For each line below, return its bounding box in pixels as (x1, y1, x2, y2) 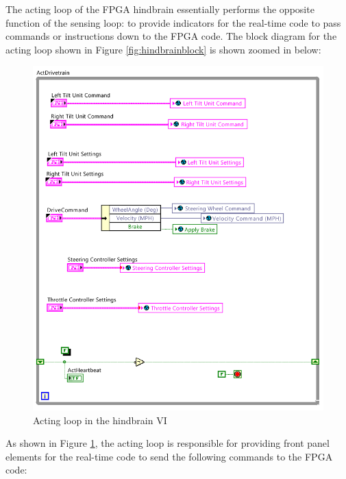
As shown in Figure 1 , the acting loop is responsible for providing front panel (5, 436, 330, 450)
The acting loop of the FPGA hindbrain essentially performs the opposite (5, 2, 314, 16)
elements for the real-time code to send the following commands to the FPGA (5, 449, 333, 463)
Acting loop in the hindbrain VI (33, 413, 167, 427)
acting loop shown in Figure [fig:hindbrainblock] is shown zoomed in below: (5, 42, 321, 56)
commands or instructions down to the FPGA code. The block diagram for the (5, 29, 337, 43)
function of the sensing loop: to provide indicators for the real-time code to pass (5, 15, 341, 29)
